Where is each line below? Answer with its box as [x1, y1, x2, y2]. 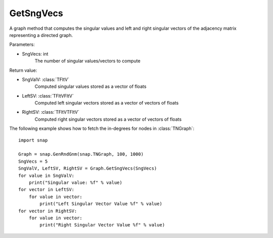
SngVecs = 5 [18, 158, 48, 164]
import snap [18, 137, 48, 143]
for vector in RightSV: [18, 208, 77, 214]
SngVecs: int [22, 51, 49, 57]
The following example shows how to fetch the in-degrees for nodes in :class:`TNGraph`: [9, 125, 195, 131]
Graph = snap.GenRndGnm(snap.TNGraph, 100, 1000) [18, 152, 144, 157]
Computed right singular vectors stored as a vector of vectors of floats [34, 116, 182, 122]
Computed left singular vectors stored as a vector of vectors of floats [34, 100, 179, 106]
